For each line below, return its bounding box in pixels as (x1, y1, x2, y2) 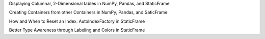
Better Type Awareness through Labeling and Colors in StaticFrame (9, 27, 145, 33)
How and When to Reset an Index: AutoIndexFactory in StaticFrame (9, 18, 145, 24)
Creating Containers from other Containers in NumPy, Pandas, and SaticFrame (9, 10, 168, 15)
